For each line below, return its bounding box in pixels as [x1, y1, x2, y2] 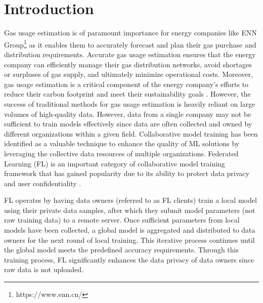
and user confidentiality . [4, 178, 81, 188]
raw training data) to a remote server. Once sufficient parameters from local [4, 214, 240, 225]
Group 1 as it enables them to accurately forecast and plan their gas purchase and [4, 37, 256, 50]
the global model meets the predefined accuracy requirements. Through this [4, 244, 239, 255]
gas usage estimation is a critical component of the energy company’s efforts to [4, 78, 249, 89]
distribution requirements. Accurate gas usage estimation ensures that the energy [4, 49, 256, 59]
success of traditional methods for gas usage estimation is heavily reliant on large [4, 98, 255, 109]
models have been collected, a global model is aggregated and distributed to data [4, 225, 255, 235]
